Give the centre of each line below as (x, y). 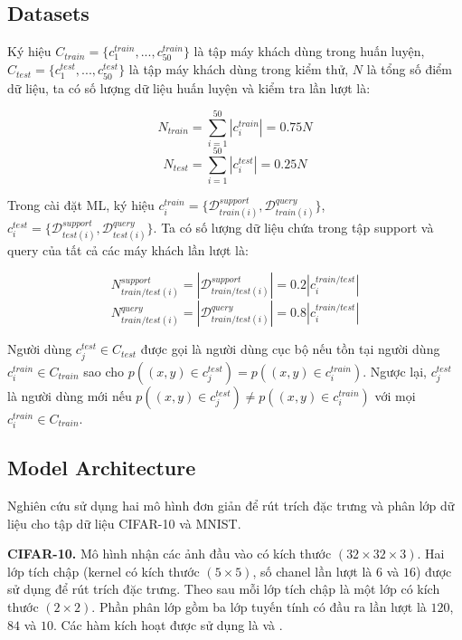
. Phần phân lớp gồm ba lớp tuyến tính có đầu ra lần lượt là (259, 606)
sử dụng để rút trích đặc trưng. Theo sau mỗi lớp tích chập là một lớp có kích (224, 589)
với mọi (395, 395)
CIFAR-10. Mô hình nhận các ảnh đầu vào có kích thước (170, 554)
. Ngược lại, (395, 371)
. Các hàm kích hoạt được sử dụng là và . (168, 624)
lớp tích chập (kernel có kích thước (104, 571)
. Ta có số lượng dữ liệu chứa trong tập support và (293, 228)
